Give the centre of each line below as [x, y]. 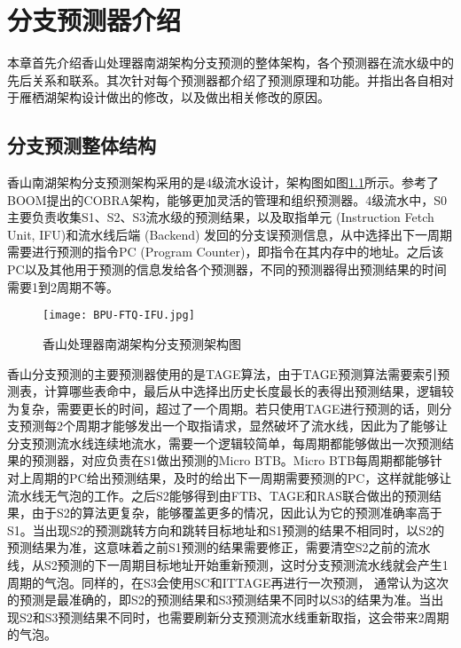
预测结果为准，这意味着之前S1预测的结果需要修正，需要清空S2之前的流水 [219, 547]
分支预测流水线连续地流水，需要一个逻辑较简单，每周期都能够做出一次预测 [224, 443]
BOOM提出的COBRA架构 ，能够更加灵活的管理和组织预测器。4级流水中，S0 [227, 199]
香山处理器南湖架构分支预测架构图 [142, 343]
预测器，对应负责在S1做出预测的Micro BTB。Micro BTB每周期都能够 [230, 460]
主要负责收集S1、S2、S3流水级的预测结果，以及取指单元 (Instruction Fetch [221, 217]
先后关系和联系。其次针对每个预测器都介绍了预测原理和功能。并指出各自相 [224, 79]
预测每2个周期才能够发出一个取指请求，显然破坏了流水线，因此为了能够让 [233, 426]
